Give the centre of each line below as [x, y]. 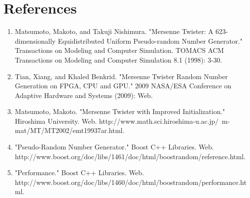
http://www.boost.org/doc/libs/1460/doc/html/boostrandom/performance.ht [131, 182]
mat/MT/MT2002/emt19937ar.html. [70, 130]
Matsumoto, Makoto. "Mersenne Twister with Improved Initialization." [120, 111]
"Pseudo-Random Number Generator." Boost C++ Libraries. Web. [114, 147]
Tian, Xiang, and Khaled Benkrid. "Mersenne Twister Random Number [121, 76]
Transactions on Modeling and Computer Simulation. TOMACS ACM [119, 50]
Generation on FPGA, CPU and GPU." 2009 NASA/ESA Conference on [123, 86]
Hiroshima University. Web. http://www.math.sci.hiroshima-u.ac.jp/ [117, 121]
